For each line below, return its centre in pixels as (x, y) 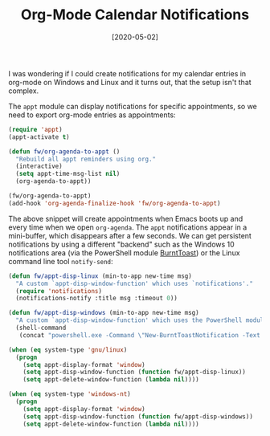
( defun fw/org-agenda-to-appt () (64, 151)
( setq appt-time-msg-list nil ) (68, 174)
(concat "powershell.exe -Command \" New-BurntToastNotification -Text (140, 335)
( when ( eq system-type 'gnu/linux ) (68, 350)
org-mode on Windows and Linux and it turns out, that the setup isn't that (130, 82)
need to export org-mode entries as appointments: (92, 115)
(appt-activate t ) (39, 137)
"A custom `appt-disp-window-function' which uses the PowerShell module (141, 320)
